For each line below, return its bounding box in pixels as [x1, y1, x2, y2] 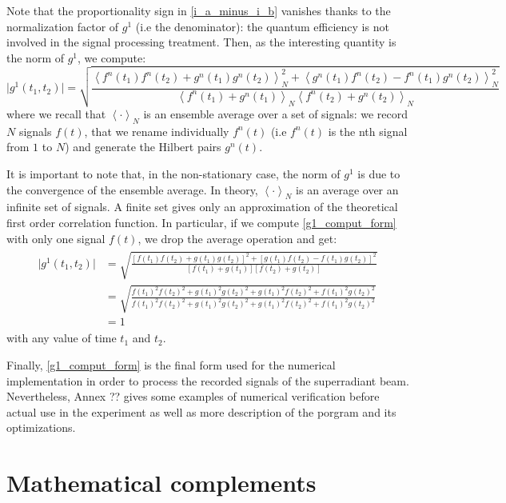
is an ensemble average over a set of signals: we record [143, 106, 408, 122]
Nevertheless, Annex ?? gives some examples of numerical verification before [6, 388, 380, 405]
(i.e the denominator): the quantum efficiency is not [135, 18, 389, 34]
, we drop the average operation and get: [137, 230, 337, 246]
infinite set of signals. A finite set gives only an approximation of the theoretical [6, 198, 398, 215]
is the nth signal [328, 122, 408, 139]
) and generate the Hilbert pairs [65, 138, 221, 155]
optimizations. [6, 419, 76, 436]
